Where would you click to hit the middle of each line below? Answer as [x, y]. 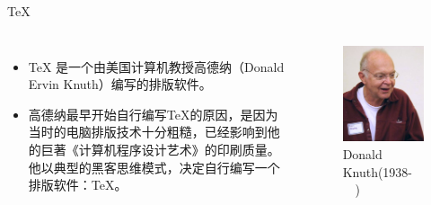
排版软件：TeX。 [78, 185]
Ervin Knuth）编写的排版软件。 [120, 84]
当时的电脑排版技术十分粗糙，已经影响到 [148, 132]
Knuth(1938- [378, 171]
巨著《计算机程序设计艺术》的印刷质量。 [160, 149]
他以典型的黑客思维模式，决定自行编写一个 [154, 167]
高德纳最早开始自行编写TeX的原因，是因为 [153, 114]
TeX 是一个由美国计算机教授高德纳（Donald [156, 66]
